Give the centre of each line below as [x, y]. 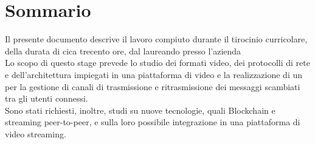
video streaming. [36, 133]
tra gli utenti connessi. [47, 98]
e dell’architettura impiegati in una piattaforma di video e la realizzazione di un [154, 74]
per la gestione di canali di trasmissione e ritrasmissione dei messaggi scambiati [153, 86]
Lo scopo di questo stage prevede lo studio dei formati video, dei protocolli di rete [157, 63]
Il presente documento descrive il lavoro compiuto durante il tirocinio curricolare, [156, 39]
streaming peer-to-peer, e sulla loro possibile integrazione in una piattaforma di [153, 122]
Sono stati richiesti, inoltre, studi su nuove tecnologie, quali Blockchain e [140, 110]
